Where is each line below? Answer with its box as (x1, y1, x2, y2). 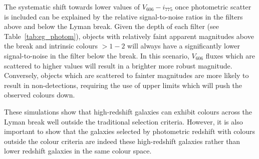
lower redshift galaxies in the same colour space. (4, 145, 152, 156)
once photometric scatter (175, 1, 251, 11)
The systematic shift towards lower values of (4, 1, 140, 11)
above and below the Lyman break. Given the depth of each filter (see (4, 21, 219, 31)
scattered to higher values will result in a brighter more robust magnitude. (4, 60, 232, 70)
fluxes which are (205, 50, 255, 60)
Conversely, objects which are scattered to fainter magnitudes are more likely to (4, 70, 249, 80)
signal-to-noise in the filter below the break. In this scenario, (4, 50, 189, 60)
